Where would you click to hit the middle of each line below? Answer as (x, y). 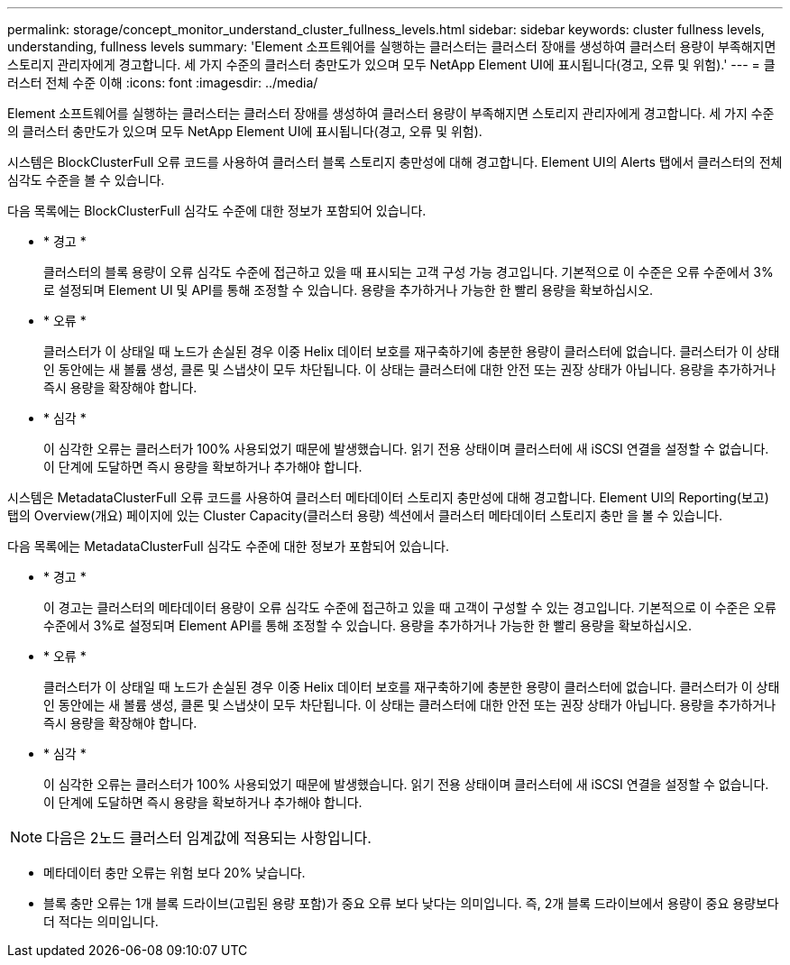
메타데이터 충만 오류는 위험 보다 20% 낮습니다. (175, 873)
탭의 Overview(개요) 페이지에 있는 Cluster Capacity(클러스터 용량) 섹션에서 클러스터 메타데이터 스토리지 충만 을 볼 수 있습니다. (365, 515)
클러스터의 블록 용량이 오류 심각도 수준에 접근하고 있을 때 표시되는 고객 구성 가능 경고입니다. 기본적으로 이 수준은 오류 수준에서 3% (409, 272)
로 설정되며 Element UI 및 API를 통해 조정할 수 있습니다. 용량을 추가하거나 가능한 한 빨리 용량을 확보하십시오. (349, 290)
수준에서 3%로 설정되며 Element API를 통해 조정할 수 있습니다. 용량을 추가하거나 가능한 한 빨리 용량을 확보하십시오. (367, 625)
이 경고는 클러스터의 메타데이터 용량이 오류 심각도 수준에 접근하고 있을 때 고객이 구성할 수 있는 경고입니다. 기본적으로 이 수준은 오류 (410, 607)
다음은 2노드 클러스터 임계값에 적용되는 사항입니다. (209, 838)
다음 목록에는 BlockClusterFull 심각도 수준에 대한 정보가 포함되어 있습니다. (217, 211)
